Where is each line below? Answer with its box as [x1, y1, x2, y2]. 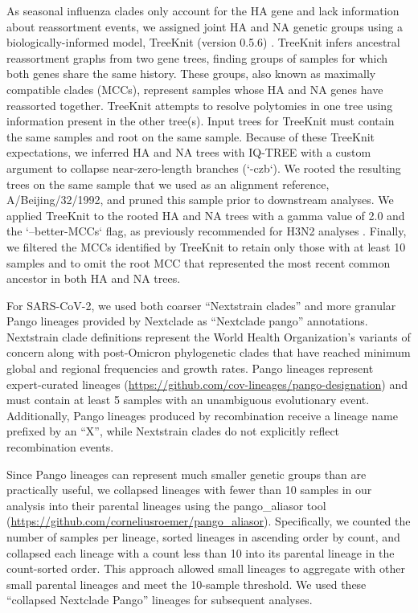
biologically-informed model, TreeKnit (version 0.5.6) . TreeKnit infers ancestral [6, 34, 400, 51]
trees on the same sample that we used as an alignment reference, [6, 175, 330, 192]
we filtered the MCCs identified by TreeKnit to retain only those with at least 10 [6, 238, 406, 255]
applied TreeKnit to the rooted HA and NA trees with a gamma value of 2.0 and [6, 206, 405, 223]
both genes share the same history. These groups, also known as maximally [6, 65, 376, 82]
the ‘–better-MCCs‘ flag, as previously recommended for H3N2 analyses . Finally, [6, 223, 407, 239]
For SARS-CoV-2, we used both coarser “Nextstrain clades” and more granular [6, 296, 396, 313]
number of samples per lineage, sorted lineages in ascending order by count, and [6, 529, 400, 545]
